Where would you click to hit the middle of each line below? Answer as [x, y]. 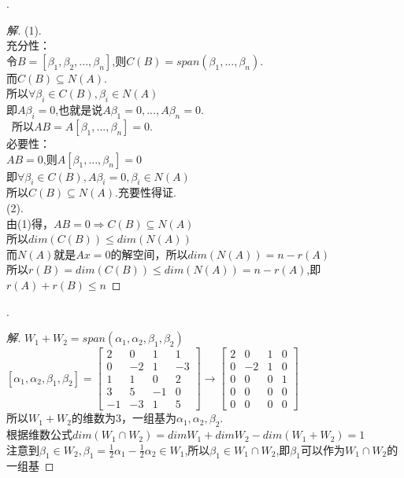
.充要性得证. [146, 192]
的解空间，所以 [149, 254]
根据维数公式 [39, 434]
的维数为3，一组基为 [124, 418]
